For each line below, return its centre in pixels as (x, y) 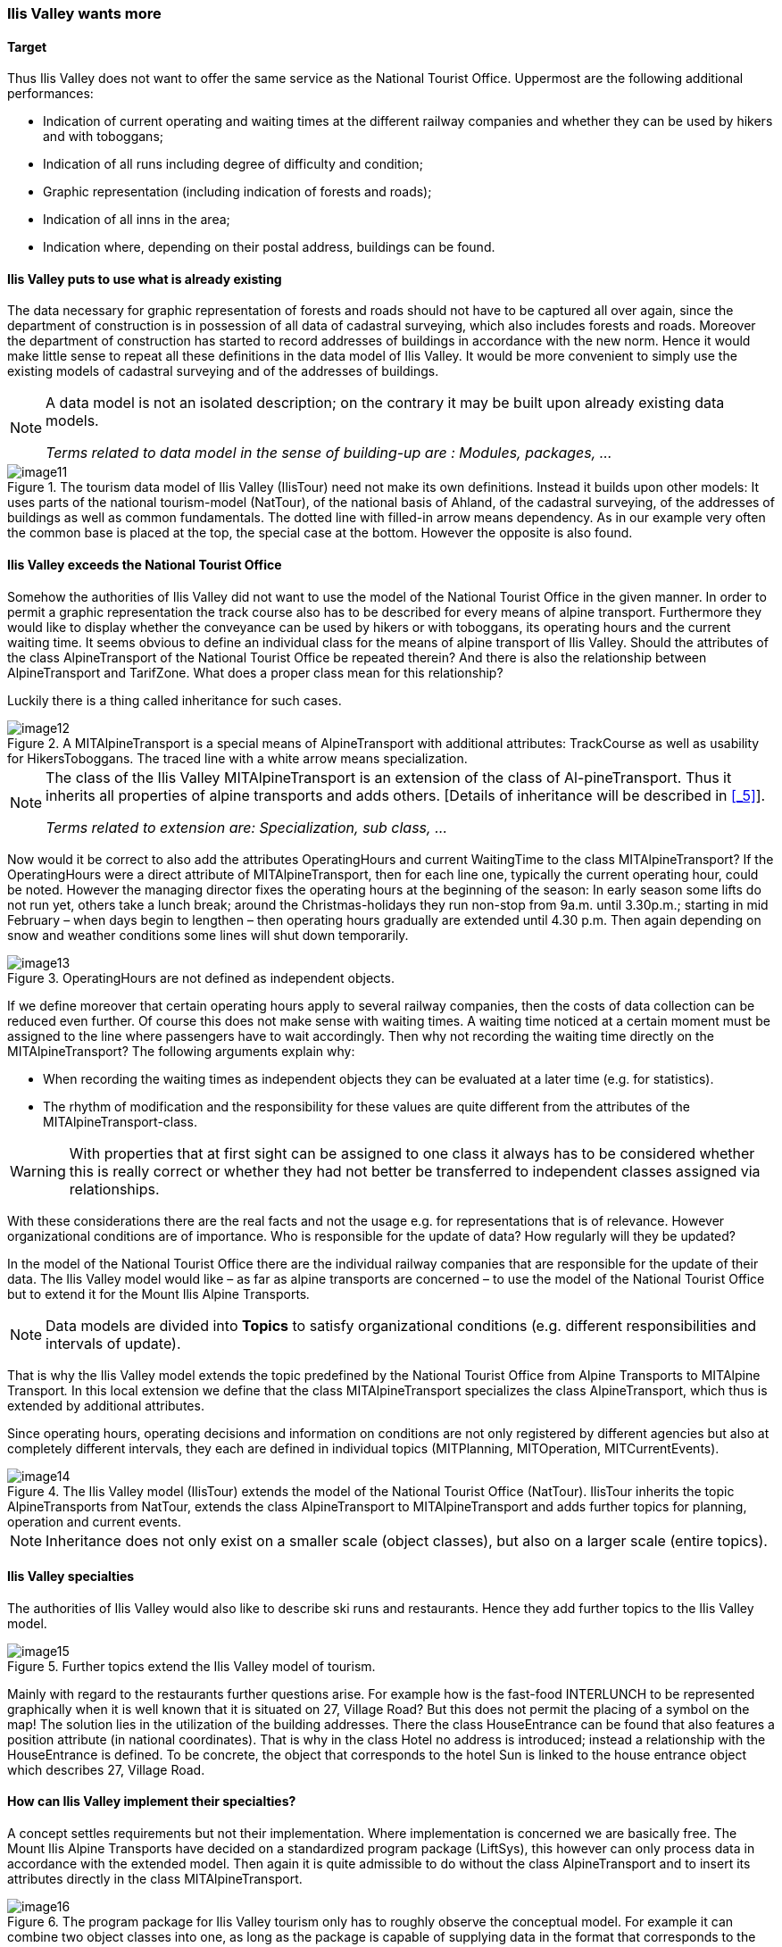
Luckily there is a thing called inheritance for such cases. (175, 700)
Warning (38, 1171)
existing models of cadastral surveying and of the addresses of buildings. (223, 371)
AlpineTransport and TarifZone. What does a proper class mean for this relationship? (255, 672)
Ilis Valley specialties (71, 1577)
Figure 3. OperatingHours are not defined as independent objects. (201, 978)
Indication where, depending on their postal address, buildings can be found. (269, 247)
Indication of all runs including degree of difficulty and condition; (233, 164)
